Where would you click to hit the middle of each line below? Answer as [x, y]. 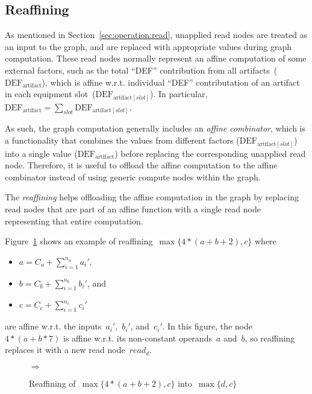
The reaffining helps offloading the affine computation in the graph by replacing [152, 197]
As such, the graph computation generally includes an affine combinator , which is [155, 128]
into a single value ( [41, 153]
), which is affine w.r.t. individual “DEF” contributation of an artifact [171, 82]
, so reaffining [270, 338]
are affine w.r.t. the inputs [53, 326]
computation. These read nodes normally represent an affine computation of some [156, 58]
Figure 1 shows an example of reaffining [79, 241]
